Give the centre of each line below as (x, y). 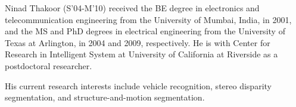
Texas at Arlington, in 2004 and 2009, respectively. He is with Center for (138, 42)
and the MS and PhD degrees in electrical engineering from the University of (145, 31)
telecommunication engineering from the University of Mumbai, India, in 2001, (148, 19)
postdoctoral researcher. (49, 65)
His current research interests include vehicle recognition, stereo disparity (138, 85)
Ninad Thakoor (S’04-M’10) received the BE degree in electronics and (132, 8)
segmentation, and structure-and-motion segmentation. (105, 97)
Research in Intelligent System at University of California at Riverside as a (141, 54)
